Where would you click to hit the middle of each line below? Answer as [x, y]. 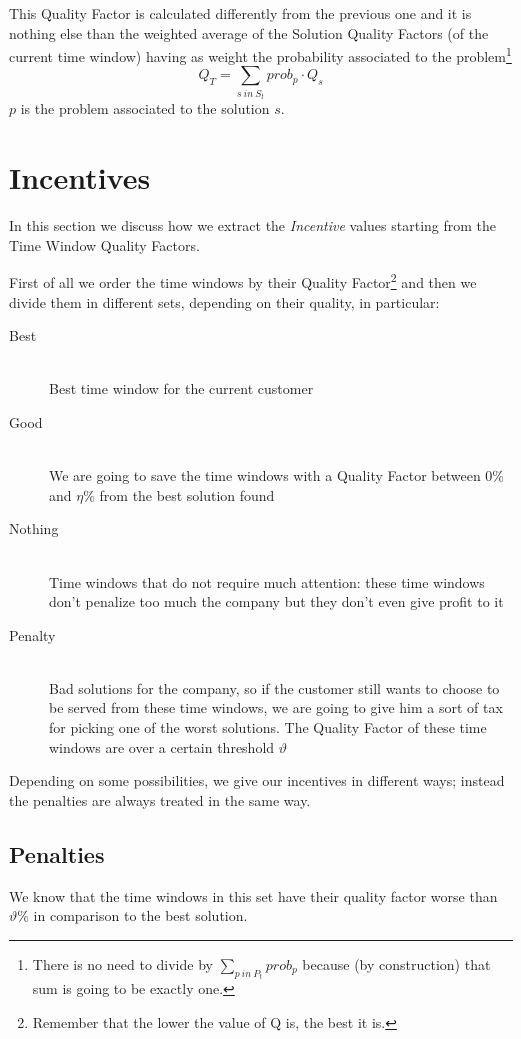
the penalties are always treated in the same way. [160, 799]
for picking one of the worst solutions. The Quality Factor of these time [268, 727]
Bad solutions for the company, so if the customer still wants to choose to [274, 687]
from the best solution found [187, 494]
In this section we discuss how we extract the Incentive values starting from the [253, 225]
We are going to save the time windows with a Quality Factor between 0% [276, 475]
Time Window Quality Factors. [104, 244]
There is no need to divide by [122, 963]
